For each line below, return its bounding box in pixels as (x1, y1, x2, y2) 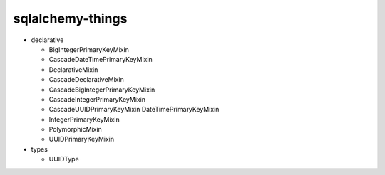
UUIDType (48, 155, 80, 164)
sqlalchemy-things (13, 11, 128, 26)
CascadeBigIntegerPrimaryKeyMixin (48, 85, 155, 94)
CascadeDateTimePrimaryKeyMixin (48, 55, 153, 64)
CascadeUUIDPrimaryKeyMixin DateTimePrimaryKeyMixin (48, 105, 220, 114)
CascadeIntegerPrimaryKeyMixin (48, 95, 146, 103)
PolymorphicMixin (48, 125, 103, 134)
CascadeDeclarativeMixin (48, 75, 124, 84)
